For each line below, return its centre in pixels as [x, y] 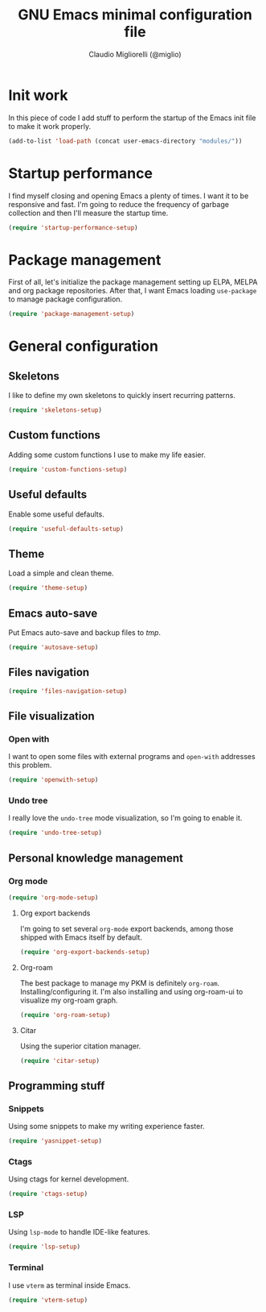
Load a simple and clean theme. [61, 573]
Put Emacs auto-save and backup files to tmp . [85, 632]
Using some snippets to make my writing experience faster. [106, 1127]
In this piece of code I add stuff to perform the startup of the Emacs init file [132, 118]
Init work [38, 95]
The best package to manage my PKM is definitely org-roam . [120, 983]
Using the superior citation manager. [80, 1046]
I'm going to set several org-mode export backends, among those [127, 928]
